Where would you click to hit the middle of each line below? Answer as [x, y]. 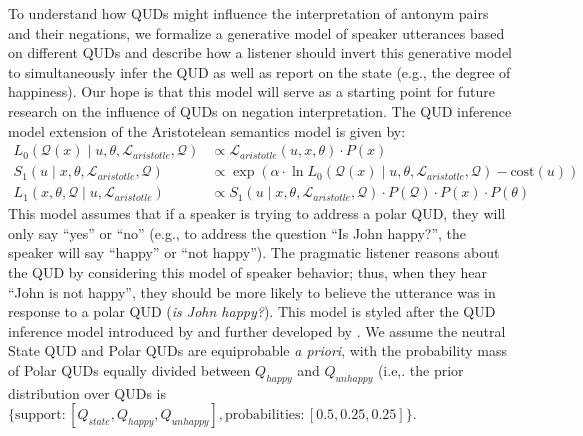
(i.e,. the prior [420, 370]
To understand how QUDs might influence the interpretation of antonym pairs [248, 13]
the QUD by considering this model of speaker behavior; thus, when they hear [248, 272]
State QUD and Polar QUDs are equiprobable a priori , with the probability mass [258, 350]
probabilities [263, 415]
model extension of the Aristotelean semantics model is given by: [207, 130]
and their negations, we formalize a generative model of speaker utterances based [256, 32]
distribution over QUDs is [87, 392]
